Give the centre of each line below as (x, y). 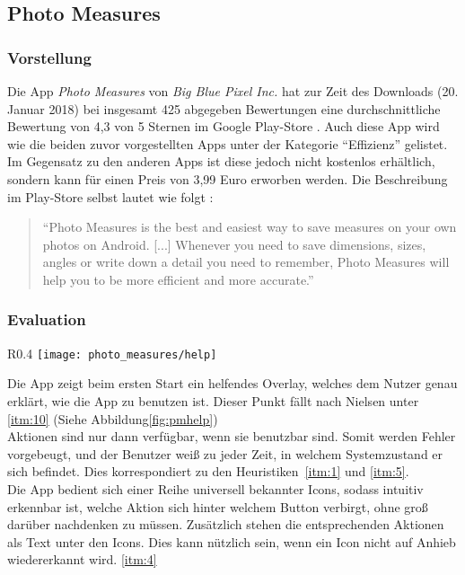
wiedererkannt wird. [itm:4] (82, 559)
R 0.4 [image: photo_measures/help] (112, 353)
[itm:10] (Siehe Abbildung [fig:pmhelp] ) (113, 418)
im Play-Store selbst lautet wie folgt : (110, 196)
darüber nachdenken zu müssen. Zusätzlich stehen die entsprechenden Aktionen (226, 524)
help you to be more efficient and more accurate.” (178, 279)
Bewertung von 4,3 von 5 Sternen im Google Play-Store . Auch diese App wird (224, 126)
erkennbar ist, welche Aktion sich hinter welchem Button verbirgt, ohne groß (218, 506)
